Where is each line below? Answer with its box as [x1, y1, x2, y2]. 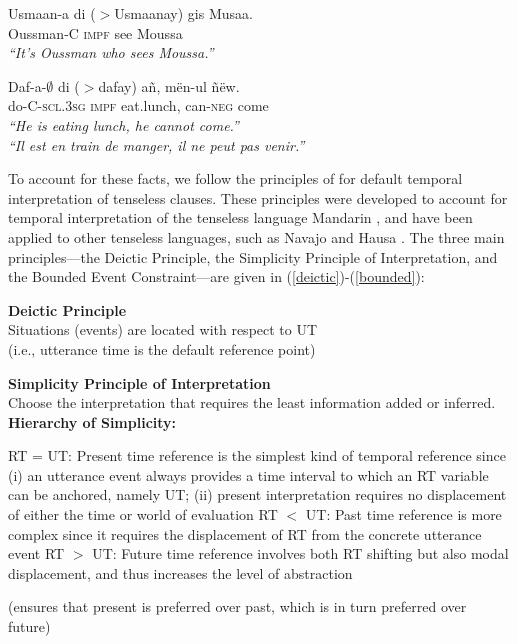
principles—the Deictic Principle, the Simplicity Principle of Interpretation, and [8, 246, 498, 267]
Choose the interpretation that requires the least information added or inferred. [8, 392, 496, 413]
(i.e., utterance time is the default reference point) [8, 338, 316, 359]
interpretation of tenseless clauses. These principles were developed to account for [8, 187, 508, 208]
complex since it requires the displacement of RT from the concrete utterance [8, 523, 482, 544]
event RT [8, 543, 65, 564]
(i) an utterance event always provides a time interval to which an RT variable [8, 464, 489, 485]
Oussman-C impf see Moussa [8, 22, 183, 43]
